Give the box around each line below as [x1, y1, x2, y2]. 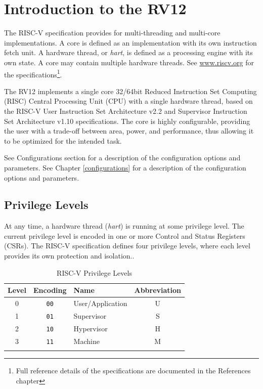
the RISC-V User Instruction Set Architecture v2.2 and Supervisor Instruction [4, 105, 247, 116]
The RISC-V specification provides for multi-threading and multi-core [4, 27, 221, 38]
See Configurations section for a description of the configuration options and [4, 152, 241, 163]
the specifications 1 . [4, 67, 62, 79]
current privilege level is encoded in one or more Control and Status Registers [4, 230, 245, 241]
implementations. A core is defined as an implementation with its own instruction [4, 37, 257, 48]
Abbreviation [134, 285, 182, 295]
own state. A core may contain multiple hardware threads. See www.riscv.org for [4, 57, 254, 67]
